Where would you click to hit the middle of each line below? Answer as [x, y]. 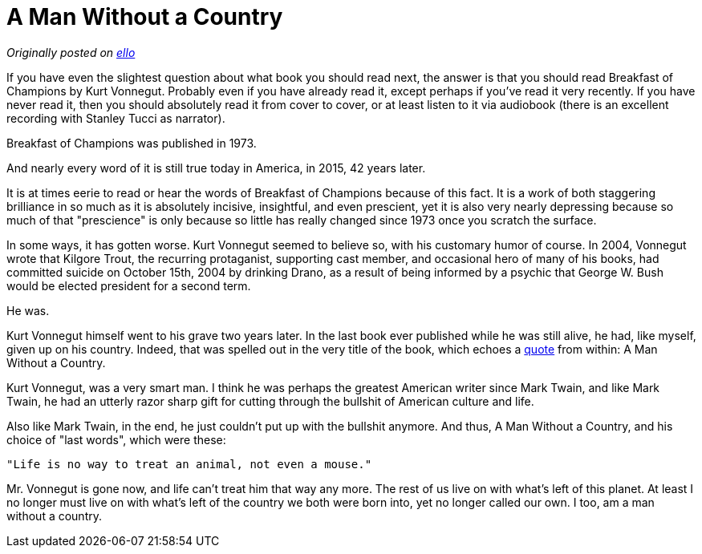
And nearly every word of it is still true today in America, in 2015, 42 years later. [216, 168]
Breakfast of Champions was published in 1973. [132, 143]
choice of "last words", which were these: [116, 439]
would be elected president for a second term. [129, 285]
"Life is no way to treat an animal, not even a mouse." [189, 464]
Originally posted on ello [71, 52]
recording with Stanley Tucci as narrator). [116, 118]
